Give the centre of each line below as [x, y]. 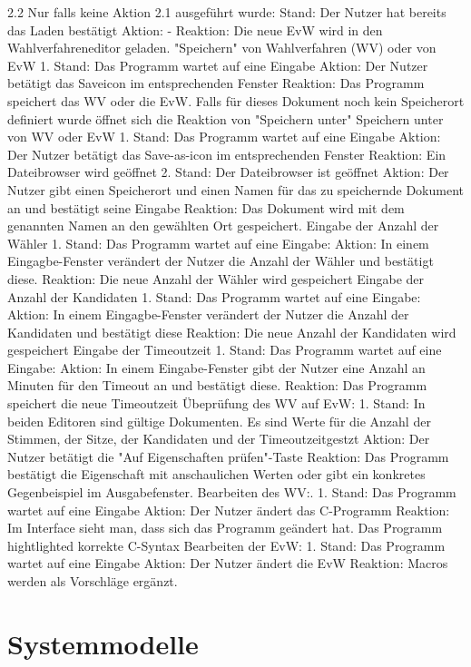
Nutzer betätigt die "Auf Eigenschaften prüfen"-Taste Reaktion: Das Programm [228, 456]
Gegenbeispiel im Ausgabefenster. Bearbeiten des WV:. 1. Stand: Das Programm [232, 492]
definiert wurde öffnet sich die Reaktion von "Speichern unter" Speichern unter [226, 118]
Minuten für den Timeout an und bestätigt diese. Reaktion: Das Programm [217, 385]
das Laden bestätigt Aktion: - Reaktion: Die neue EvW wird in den [195, 29]
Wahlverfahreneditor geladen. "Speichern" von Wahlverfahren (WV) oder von [222, 48]
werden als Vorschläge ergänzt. [93, 581]
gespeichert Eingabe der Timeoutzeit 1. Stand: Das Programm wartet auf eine [225, 350]
